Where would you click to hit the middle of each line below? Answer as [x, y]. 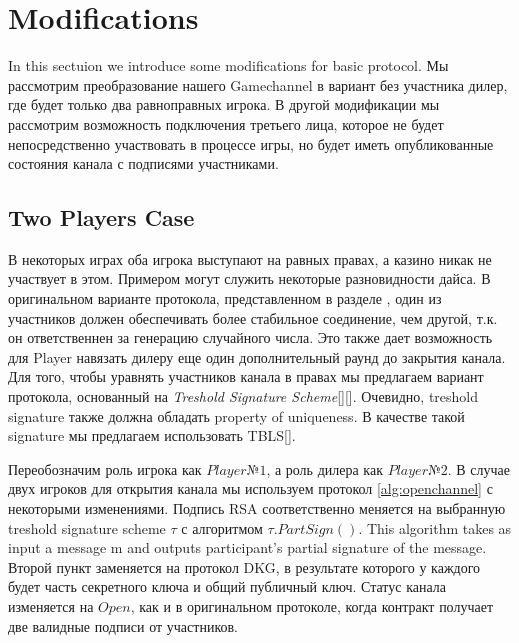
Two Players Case [101, 217]
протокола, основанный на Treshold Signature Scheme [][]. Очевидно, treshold [243, 396]
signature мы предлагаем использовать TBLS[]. [152, 435]
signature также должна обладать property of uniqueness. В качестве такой [236, 415]
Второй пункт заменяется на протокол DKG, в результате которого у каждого [244, 566]
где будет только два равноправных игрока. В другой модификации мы [224, 104]
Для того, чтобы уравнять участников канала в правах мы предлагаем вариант [246, 376]
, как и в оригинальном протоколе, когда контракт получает [312, 605]
